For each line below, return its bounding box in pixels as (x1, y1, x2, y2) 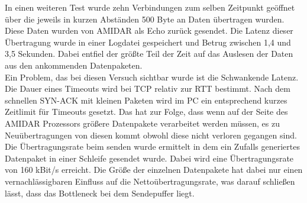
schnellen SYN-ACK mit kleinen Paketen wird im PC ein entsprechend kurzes (5, 94, 287, 106)
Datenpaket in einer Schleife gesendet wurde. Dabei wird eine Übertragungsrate (5, 152, 294, 164)
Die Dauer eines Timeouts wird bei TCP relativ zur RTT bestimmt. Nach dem (5, 82, 290, 95)
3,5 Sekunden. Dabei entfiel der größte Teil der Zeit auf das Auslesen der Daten (5, 47, 293, 60)
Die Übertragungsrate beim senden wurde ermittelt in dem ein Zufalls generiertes (5, 140, 300, 153)
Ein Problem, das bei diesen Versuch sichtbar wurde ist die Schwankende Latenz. (5, 70, 299, 83)
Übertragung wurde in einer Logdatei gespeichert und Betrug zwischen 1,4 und (5, 36, 291, 48)
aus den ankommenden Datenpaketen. (5, 59, 143, 71)
